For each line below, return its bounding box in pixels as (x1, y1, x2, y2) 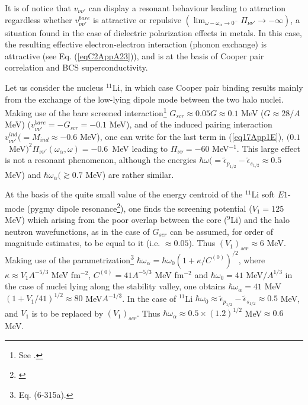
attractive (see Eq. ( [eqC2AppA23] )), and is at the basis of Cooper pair (5, 49, 264, 62)
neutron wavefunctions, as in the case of (5, 225, 150, 237)
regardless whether (5, 13, 72, 25)
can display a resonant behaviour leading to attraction (88, 2, 286, 14)
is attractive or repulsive (93, 13, 181, 25)
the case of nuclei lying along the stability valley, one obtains (5, 280, 226, 292)
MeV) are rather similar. (85, 168, 174, 180)
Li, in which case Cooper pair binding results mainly (112, 81, 303, 93)
